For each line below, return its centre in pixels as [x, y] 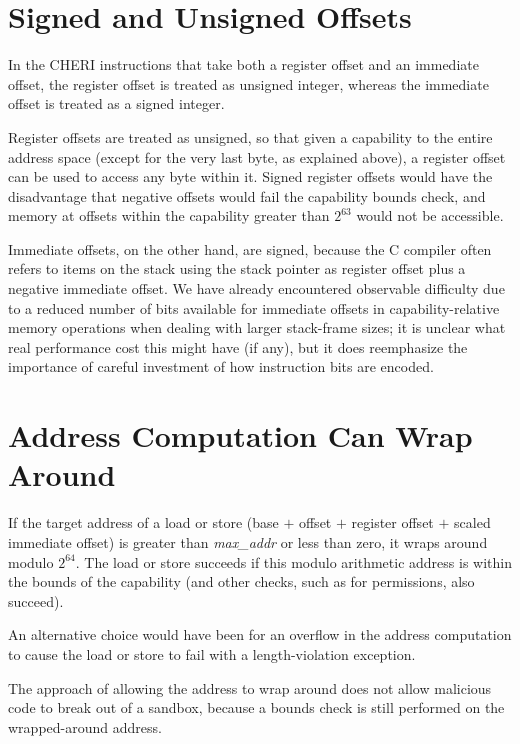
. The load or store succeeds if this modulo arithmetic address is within [293, 561]
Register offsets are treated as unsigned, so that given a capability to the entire [250, 136]
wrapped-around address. [85, 726]
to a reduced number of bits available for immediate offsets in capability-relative [254, 307]
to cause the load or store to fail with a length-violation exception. [212, 653]
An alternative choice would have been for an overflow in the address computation [260, 634]
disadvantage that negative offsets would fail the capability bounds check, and [247, 195]
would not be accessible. [430, 215]
